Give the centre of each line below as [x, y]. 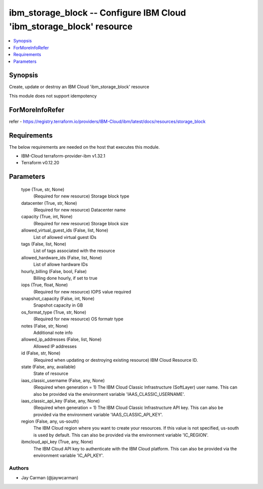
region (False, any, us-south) [50, 421]
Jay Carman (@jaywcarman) [50, 478]
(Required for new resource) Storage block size [81, 223]
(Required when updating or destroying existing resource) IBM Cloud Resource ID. [116, 360]
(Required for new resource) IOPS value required [82, 292]
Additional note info [53, 333]
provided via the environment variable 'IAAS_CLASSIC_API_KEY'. [98, 414]
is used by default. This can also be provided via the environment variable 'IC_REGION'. [121, 435]
